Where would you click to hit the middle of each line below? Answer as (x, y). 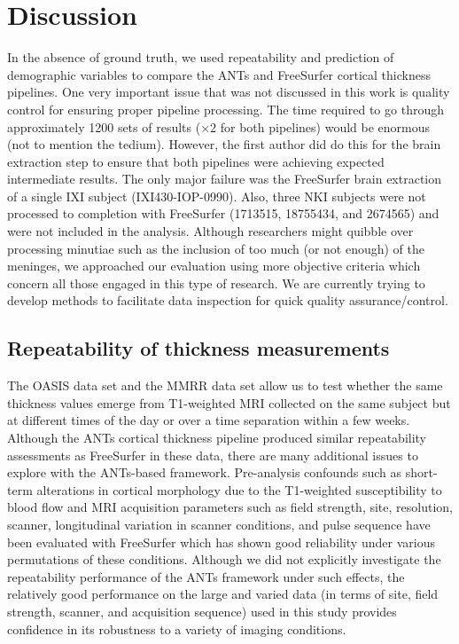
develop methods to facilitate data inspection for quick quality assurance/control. (228, 300)
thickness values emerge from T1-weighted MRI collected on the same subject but (229, 402)
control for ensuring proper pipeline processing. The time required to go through (226, 109)
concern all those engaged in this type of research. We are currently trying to (216, 283)
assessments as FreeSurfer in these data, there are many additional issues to (213, 455)
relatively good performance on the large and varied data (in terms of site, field (223, 594)
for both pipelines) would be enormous (325, 126)
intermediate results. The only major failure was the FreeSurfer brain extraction (225, 179)
